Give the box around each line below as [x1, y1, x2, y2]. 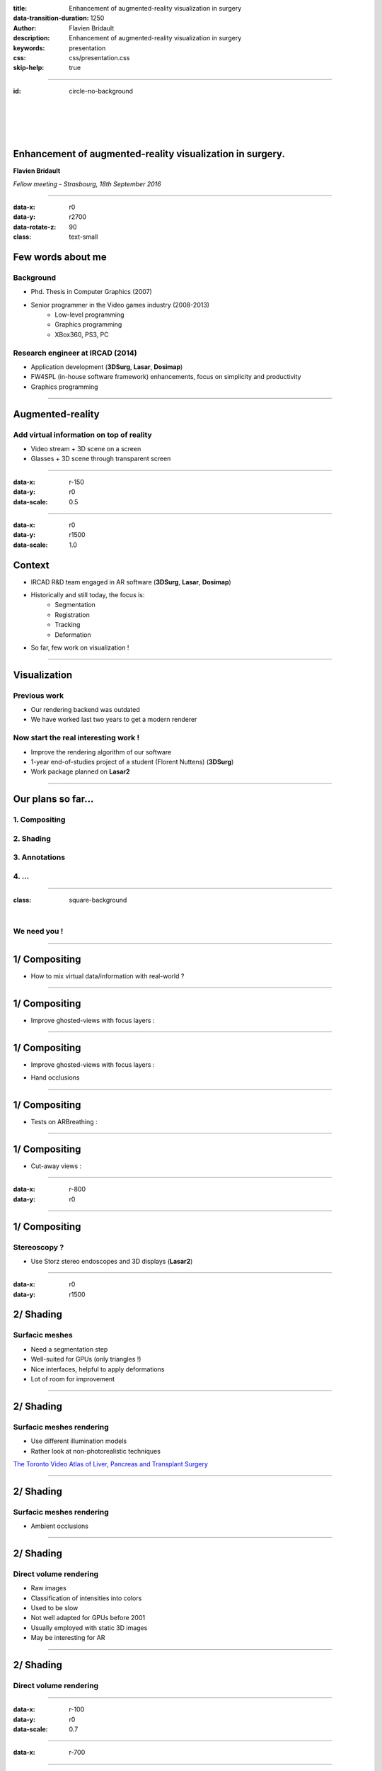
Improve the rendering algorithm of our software [30, 747, 172, 756]
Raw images [30, 1584, 66, 1592]
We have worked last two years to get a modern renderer [30, 715, 197, 724]
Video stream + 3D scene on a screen [30, 444, 141, 453]
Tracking [54, 621, 81, 629]
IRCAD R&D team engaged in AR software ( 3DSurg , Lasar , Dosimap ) [30, 577, 231, 586]
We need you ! [13, 927, 64, 937]
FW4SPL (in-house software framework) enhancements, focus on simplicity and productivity [30, 373, 301, 381]
